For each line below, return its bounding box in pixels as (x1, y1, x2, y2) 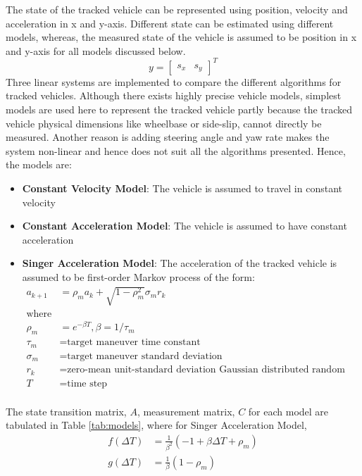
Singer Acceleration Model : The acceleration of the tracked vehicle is (22, 256, 337, 270)
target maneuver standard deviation (67, 351, 223, 361)
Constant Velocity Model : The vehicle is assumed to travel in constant (22, 181, 342, 196)
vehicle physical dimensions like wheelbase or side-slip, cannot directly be (6, 115, 322, 130)
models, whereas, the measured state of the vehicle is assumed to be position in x (6, 30, 357, 44)
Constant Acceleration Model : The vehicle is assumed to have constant (22, 218, 347, 233)
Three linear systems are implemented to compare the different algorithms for (6, 74, 342, 89)
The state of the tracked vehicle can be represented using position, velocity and (6, 2, 348, 16)
